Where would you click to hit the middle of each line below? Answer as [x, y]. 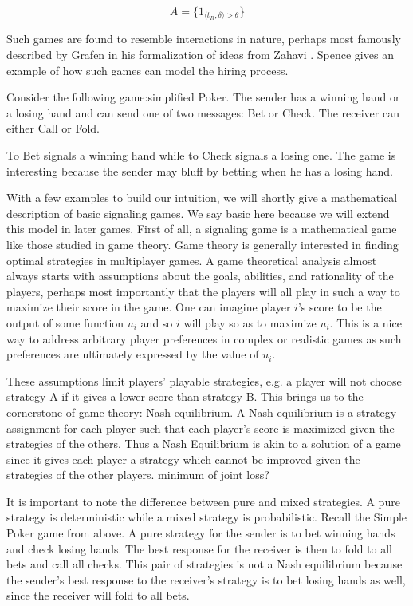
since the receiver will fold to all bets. [98, 595]
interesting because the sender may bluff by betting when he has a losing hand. [200, 170]
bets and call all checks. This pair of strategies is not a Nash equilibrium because [205, 564]
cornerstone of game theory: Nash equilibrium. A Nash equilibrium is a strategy [202, 412]
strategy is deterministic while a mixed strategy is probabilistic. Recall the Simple [207, 517]
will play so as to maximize [250, 322]
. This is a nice [366, 322]
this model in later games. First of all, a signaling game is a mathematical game [202, 229]
